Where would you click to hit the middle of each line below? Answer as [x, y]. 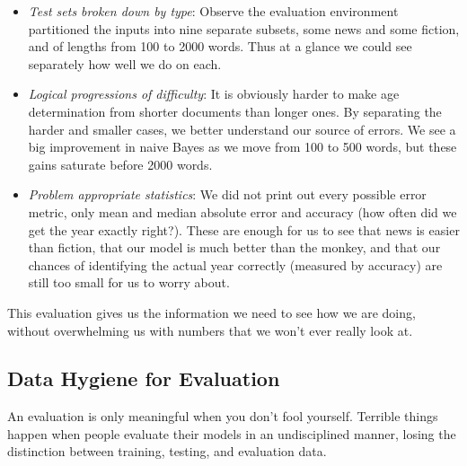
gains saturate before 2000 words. [120, 164]
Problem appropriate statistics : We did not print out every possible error [227, 194]
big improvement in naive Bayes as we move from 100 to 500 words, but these [242, 147]
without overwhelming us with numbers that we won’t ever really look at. [210, 330]
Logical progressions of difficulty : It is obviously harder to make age [214, 94]
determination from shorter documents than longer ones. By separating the [235, 111]
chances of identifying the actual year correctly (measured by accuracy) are [235, 264]
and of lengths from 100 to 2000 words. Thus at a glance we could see [220, 46]
